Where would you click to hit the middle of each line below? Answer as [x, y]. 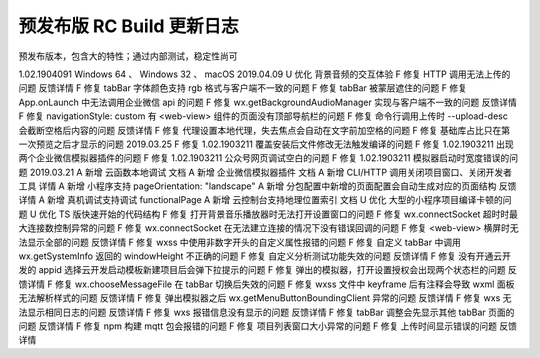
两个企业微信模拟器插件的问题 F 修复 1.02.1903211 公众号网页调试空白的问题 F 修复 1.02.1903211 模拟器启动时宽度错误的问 [268, 158]
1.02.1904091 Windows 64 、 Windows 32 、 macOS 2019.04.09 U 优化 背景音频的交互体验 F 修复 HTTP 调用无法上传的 [264, 74]
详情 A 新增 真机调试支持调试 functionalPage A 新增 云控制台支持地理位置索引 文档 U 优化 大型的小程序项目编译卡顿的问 [265, 200]
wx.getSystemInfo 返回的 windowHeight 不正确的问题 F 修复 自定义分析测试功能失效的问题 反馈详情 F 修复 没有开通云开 [265, 256]
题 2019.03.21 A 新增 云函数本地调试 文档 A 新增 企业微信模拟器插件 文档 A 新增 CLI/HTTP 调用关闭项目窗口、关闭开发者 [265, 172]
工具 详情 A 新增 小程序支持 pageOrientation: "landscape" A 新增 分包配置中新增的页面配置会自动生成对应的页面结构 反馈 [267, 186]
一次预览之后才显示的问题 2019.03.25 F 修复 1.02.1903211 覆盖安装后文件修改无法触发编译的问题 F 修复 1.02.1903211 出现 [266, 144]
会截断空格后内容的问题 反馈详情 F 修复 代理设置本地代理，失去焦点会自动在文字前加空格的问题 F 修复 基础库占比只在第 [264, 130]
